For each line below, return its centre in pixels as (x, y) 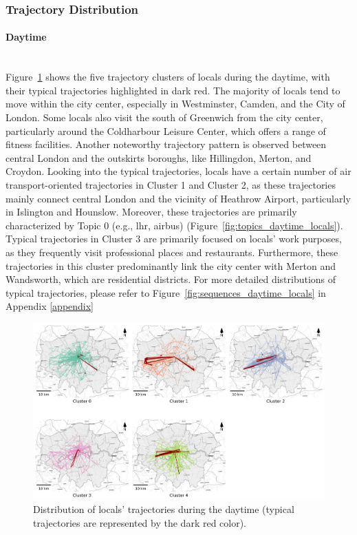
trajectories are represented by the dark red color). (140, 523)
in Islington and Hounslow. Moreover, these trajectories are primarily (151, 212)
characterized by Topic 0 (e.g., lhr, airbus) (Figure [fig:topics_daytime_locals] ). (174, 225)
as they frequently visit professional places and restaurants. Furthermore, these (172, 252)
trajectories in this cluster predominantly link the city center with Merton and (171, 265)
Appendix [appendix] (50, 306)
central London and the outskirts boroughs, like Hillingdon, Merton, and (159, 157)
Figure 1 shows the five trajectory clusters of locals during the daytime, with (168, 77)
